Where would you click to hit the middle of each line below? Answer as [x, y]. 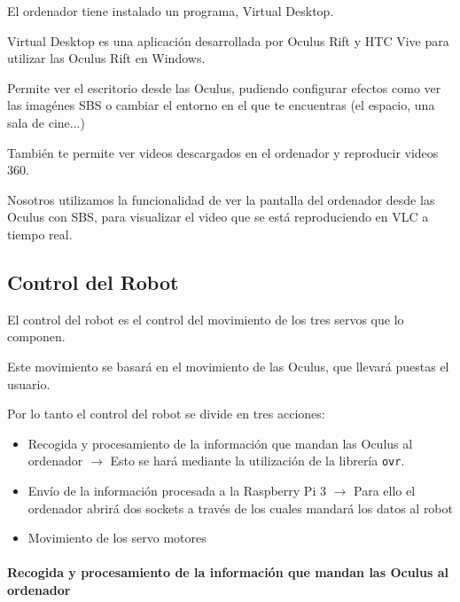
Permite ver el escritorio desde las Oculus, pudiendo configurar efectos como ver [224, 87]
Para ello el [385, 490]
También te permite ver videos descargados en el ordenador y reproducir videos [223, 152]
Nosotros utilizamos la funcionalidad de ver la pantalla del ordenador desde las [221, 199]
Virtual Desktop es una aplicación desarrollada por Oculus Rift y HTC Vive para [228, 40]
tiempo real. [40, 234]
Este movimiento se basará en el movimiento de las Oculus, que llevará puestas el [228, 366]
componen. [36, 336]
